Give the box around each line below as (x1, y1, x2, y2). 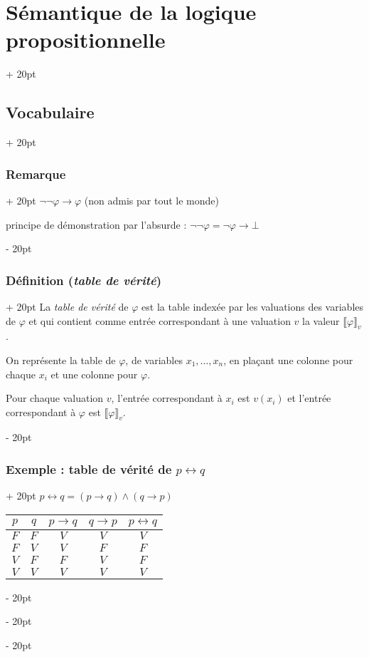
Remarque (6, 165, 66, 182)
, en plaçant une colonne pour (223, 352, 353, 367)
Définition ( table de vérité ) (6, 271, 162, 289)
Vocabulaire (6, 101, 95, 123)
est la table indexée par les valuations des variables (141, 299, 364, 314)
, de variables (125, 352, 183, 367)
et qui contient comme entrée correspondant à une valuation (28, 313, 291, 328)
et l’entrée (287, 390, 331, 405)
